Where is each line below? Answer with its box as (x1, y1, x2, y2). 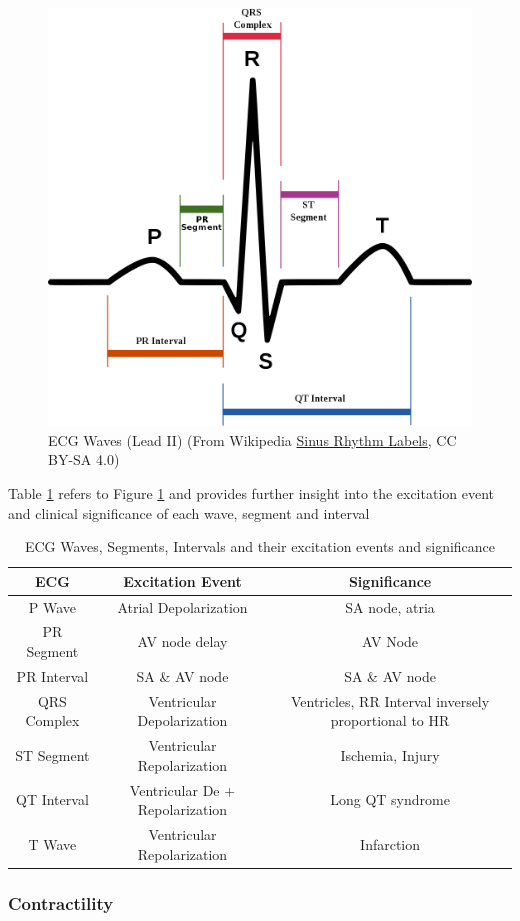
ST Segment (15, 744, 90, 765)
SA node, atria (345, 596, 435, 617)
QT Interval (16, 789, 89, 810)
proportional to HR (330, 710, 450, 731)
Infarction (360, 833, 421, 854)
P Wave (28, 596, 77, 617)
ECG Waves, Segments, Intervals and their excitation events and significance (24, 536, 496, 557)
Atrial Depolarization (117, 596, 248, 617)
